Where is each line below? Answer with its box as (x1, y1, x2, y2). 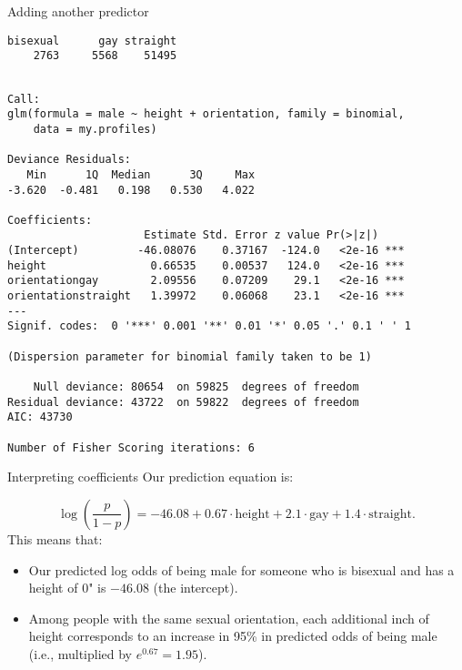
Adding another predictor (7, 2, 149, 20)
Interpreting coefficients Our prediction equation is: (7, 467, 294, 486)
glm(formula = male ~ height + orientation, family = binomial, (7, 107, 405, 121)
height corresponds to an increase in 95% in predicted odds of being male (28, 626, 437, 645)
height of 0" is (28, 578, 106, 597)
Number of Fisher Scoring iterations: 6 (7, 441, 256, 454)
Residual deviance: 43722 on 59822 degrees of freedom (7, 395, 359, 409)
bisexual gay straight (7, 34, 177, 47)
